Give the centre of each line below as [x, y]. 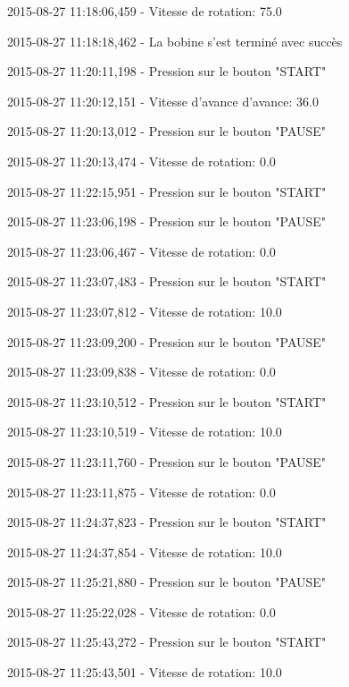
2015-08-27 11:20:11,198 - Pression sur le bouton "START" [167, 71]
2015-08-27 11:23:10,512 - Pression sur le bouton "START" [167, 401]
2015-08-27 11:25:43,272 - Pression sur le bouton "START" [167, 642]
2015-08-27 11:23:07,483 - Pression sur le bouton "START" [167, 281]
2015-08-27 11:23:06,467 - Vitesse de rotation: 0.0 [141, 251]
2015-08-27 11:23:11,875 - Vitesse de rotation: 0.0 [141, 492]
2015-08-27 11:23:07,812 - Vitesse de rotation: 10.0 [145, 311]
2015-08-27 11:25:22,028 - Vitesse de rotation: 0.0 [141, 611]
